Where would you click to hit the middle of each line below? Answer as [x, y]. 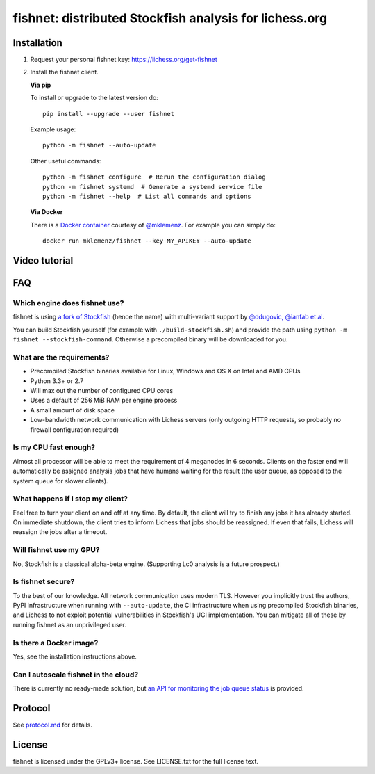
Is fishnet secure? [44, 582]
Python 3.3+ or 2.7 [57, 381]
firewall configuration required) [75, 429]
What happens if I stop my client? [70, 499]
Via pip [41, 85]
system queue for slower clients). [60, 481]
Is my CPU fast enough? [54, 447]
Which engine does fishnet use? [68, 303]
